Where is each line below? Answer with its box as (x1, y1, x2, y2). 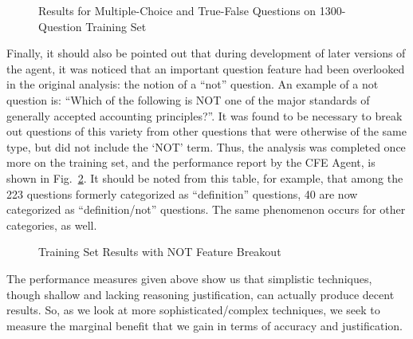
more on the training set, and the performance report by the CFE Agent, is (6, 154, 376, 171)
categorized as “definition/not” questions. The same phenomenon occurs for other (6, 201, 406, 218)
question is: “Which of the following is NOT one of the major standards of (6, 91, 370, 108)
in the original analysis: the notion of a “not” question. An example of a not (6, 76, 379, 93)
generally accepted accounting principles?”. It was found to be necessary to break (6, 107, 403, 124)
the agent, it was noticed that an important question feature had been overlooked (6, 60, 405, 77)
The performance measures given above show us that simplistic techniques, (6, 270, 372, 286)
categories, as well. (6, 216, 97, 233)
